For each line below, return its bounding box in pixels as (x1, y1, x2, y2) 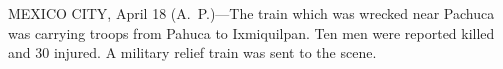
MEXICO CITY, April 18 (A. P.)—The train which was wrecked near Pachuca (8, 3, 495, 23)
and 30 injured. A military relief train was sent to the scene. (8, 42, 377, 63)
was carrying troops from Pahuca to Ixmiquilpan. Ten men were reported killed (8, 22, 495, 43)
